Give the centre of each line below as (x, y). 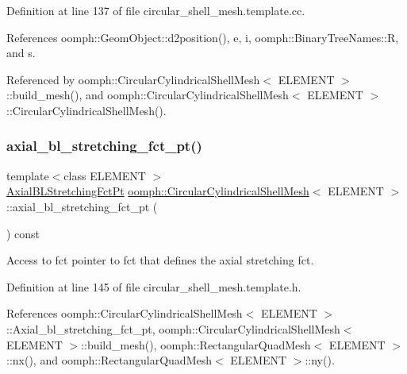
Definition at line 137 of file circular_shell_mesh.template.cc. (156, 10)
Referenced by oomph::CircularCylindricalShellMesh (133, 79)
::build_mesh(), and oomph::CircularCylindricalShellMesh (148, 95)
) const (23, 233)
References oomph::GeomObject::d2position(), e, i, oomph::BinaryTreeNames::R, (203, 37)
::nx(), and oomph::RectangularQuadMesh (109, 360)
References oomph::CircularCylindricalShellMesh (125, 313)
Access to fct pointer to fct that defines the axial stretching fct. (160, 260)
